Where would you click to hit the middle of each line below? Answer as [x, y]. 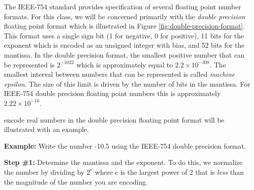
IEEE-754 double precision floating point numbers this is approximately [112, 93]
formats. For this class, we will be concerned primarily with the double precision [125, 16]
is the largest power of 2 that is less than [182, 172]
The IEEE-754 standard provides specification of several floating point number [123, 6]
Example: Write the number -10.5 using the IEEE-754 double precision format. [125, 145]
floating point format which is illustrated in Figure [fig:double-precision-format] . [125, 26]
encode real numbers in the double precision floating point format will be [114, 119]
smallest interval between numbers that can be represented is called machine [119, 74]
